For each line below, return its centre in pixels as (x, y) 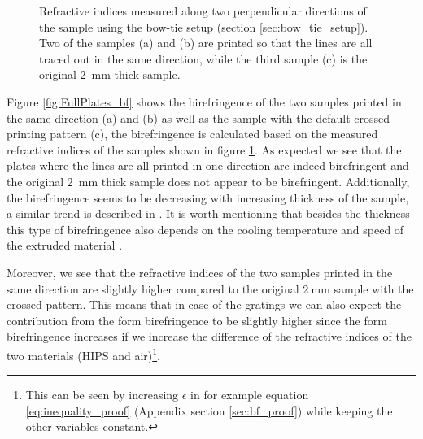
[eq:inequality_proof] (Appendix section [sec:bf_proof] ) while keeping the (209, 410)
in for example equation (250, 395)
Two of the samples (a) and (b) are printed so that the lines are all (206, 43)
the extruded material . (65, 245)
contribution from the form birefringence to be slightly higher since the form (197, 320)
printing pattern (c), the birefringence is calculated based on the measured (192, 134)
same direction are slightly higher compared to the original (153, 288)
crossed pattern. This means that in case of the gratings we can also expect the (204, 304)
